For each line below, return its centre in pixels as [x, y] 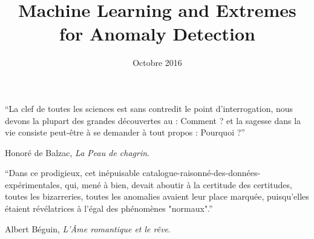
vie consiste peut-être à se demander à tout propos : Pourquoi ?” [125, 132]
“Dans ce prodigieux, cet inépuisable [72, 173]
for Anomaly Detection [157, 34]
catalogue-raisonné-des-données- [201, 173]
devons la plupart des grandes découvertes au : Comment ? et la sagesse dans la [153, 120]
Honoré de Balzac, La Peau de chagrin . [77, 152]
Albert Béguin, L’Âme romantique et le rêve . [88, 228]
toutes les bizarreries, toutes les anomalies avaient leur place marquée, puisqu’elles [157, 196]
